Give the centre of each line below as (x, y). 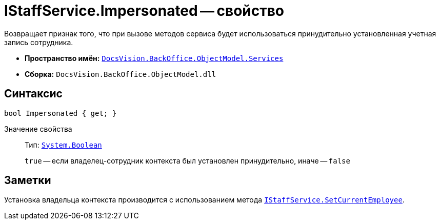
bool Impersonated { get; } (61, 113)
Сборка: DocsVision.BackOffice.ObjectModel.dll (121, 74)
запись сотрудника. (39, 42)
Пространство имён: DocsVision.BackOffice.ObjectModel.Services (154, 58)
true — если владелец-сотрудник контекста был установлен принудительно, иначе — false (187, 160)
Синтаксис (33, 94)
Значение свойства (38, 129)
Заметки (28, 180)
